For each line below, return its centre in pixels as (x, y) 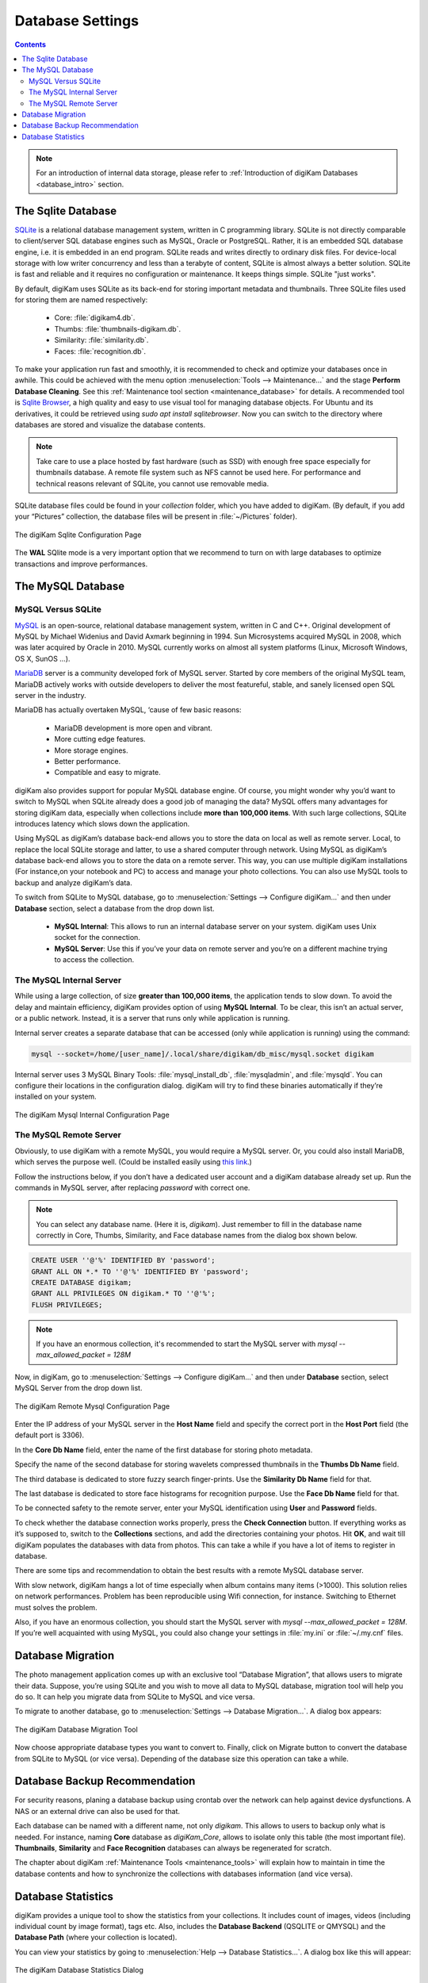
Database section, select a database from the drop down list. (115, 908)
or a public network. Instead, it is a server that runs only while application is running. (152, 1018)
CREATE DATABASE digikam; (82, 1282)
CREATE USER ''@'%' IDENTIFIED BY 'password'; (123, 1260)
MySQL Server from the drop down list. (78, 1388)
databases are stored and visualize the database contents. (110, 425)
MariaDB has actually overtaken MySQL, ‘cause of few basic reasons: (128, 710)
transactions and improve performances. (81, 564)
